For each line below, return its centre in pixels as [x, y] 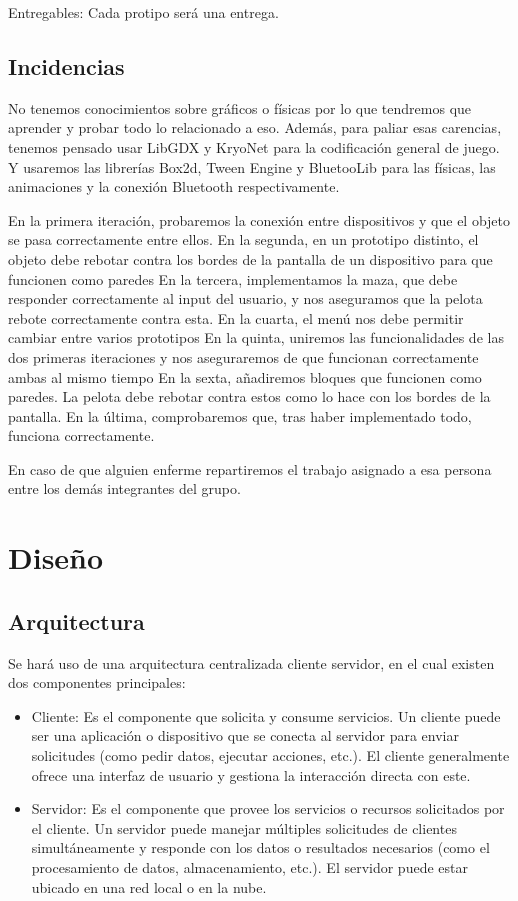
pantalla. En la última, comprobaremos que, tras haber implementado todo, [240, 415]
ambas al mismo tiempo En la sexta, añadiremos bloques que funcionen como [245, 376]
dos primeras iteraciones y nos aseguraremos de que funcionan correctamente [243, 356]
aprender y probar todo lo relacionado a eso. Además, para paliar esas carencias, [255, 127]
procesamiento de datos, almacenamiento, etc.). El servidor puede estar [249, 867]
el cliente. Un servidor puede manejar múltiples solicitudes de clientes [244, 827]
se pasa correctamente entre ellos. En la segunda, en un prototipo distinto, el [243, 239]
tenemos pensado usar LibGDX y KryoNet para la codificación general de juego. [254, 146]
